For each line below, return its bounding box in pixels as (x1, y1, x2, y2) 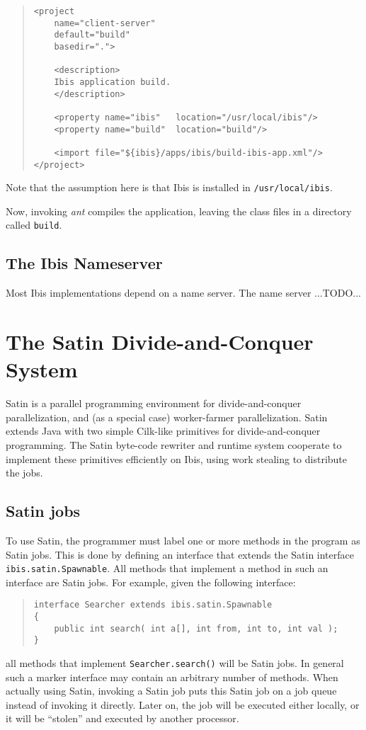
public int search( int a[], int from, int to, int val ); (54, 623, 338, 634)
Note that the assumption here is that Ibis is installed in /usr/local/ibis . (6, 180, 333, 195)
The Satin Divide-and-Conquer (6, 327, 314, 356)
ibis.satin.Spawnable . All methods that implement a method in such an (6, 561, 328, 576)
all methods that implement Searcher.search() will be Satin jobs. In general (6, 656, 344, 671)
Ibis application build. (54, 76, 171, 87)
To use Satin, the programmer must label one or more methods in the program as (6, 532, 360, 547)
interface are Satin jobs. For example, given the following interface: (6, 574, 296, 589)
